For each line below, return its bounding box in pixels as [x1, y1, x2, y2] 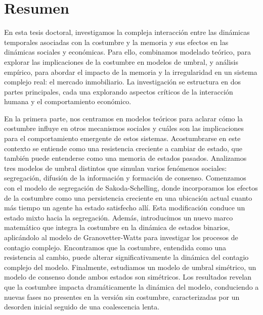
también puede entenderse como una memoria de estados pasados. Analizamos [4, 153, 247, 163]
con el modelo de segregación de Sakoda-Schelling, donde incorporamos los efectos [4, 183, 258, 193]
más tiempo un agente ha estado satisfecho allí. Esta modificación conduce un [4, 202, 245, 213]
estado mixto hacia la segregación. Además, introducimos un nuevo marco [4, 212, 233, 222]
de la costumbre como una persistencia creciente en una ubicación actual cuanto [4, 192, 252, 203]
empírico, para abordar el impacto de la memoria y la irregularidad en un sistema [4, 66, 257, 77]
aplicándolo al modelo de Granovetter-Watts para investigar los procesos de [4, 232, 238, 242]
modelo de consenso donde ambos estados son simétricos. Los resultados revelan [4, 272, 252, 282]
